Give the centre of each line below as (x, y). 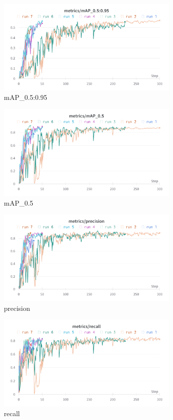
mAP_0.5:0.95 (26, 97)
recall (12, 413)
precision (17, 308)
